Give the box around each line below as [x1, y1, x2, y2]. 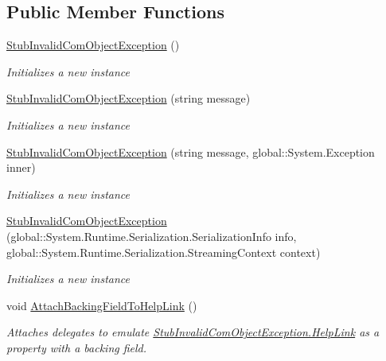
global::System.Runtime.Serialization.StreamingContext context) [6, 243, 321, 260]
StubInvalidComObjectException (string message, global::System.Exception [6, 143, 375, 160]
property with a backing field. [6, 339, 147, 355]
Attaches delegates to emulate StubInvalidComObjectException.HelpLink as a [6, 324, 380, 340]
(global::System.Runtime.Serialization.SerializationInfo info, [6, 227, 297, 244]
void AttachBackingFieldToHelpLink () [6, 297, 197, 313]
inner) [6, 159, 36, 176]
